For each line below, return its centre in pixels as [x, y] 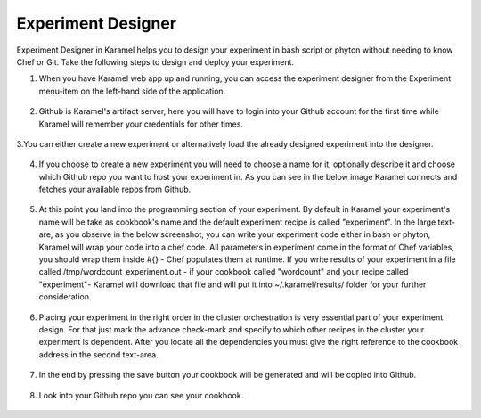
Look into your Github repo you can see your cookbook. [141, 395]
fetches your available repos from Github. [115, 189]
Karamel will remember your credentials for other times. [141, 124]
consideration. [65, 297]
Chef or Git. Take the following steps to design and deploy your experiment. [155, 61]
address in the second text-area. [99, 354]
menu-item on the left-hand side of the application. [132, 91]
